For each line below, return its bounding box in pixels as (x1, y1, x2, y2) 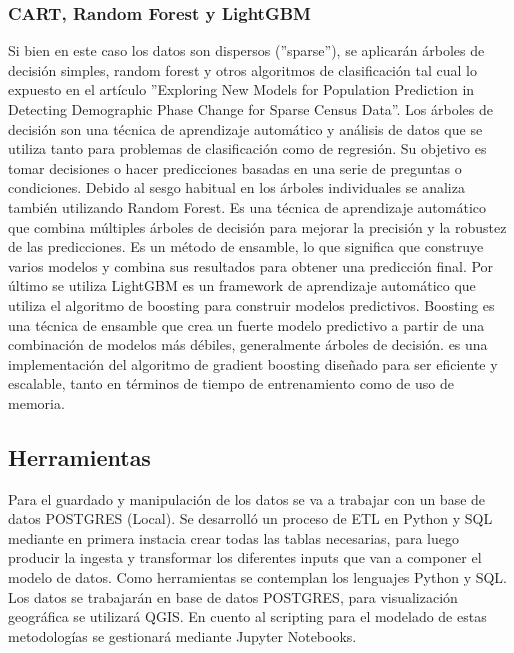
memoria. (8, 392, 65, 413)
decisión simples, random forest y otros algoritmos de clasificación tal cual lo (8, 59, 477, 80)
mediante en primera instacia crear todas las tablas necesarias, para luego (8, 527, 459, 548)
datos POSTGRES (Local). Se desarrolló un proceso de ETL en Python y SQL (8, 508, 493, 529)
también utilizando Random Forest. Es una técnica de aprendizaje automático (8, 196, 487, 217)
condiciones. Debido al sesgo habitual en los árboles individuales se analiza (8, 177, 465, 198)
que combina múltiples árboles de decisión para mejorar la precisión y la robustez (8, 216, 507, 237)
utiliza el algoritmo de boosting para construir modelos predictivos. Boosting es (8, 294, 495, 315)
